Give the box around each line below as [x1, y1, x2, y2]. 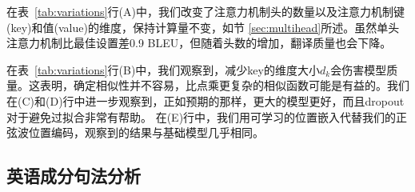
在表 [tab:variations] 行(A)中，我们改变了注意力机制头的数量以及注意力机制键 [6, 3, 405, 19]
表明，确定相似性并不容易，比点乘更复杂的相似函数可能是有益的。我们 [39, 77, 409, 94]
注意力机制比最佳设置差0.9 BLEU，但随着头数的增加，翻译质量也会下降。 [6, 34, 392, 51]
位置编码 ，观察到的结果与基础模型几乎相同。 [28, 124, 264, 141]
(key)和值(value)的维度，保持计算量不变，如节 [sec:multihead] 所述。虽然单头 [6, 18, 400, 35]
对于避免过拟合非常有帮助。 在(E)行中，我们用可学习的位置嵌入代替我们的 [6, 108, 397, 125]
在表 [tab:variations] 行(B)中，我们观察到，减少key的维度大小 [6, 61, 320, 78]
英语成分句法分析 [6, 163, 141, 188]
